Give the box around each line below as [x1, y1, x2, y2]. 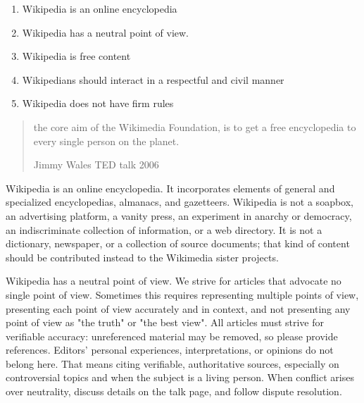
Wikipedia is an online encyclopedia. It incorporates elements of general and [6, 180, 335, 195]
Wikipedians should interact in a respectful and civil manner [22, 72, 284, 87]
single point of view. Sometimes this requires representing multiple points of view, [6, 287, 359, 302]
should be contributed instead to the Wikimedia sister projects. [6, 249, 279, 264]
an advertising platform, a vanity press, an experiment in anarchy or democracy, [6, 208, 352, 223]
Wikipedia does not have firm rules [22, 96, 174, 111]
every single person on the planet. [33, 133, 180, 148]
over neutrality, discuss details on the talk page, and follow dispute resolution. [6, 384, 342, 399]
